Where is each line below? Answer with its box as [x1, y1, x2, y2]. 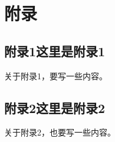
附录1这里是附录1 [4, 41, 106, 60]
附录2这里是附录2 [4, 98, 106, 117]
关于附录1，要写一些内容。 [4, 69, 107, 82]
